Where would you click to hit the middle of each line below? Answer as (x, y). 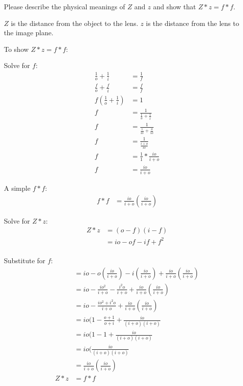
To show (16, 49)
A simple (17, 188)
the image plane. (29, 33)
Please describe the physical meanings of (65, 6)
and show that (175, 6)
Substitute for (25, 260)
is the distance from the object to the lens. (75, 23)
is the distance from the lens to (192, 23)
